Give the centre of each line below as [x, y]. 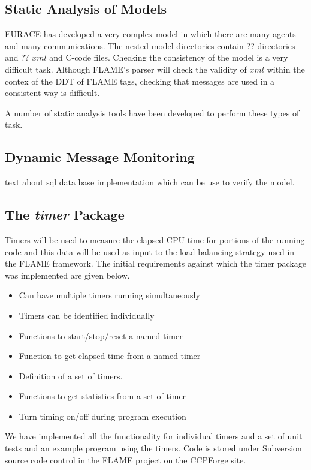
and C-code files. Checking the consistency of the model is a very [169, 57]
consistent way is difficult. [52, 93]
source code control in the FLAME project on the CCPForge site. [126, 459]
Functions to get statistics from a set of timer [102, 396]
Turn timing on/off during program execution [102, 416]
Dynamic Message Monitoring [100, 157]
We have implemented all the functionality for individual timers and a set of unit [154, 436]
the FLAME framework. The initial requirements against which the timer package [155, 263]
